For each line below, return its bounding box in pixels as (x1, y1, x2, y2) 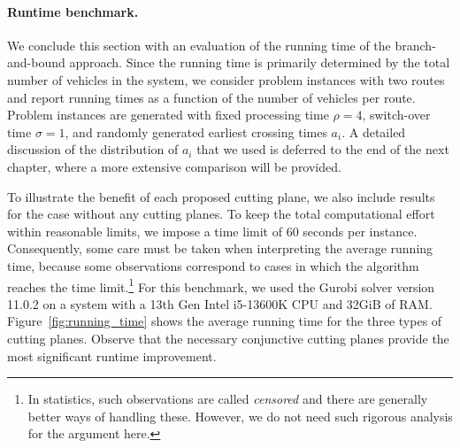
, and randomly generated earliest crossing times (65, 122, 327, 141)
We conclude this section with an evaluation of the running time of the (7, 35, 391, 54)
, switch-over (362, 105, 431, 124)
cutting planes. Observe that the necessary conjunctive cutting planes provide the (7, 328, 449, 347)
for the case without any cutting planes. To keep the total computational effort (7, 205, 435, 223)
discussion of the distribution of (7, 140, 179, 158)
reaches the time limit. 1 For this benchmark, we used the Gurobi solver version (7, 274, 435, 296)
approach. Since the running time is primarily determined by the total (69, 53, 450, 72)
